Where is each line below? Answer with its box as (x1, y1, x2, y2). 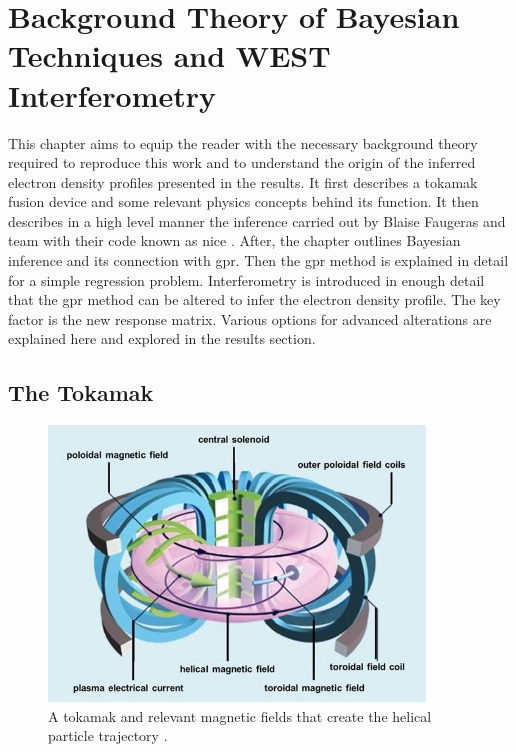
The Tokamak (8, 377, 154, 408)
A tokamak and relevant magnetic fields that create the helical (48, 705, 432, 726)
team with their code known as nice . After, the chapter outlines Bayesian (8, 230, 461, 251)
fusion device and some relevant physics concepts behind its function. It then (8, 191, 479, 212)
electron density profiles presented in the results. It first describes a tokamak (8, 171, 478, 192)
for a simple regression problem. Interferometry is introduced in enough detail (8, 269, 485, 290)
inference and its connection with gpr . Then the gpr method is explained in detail (8, 250, 509, 271)
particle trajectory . (48, 725, 168, 746)
